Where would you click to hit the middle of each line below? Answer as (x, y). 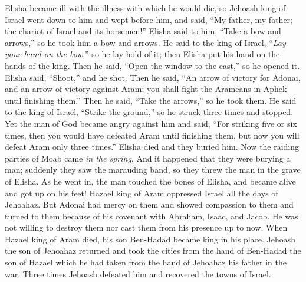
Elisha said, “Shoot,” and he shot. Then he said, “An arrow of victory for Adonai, (153, 77)
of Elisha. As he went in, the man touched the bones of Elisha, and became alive (150, 181)
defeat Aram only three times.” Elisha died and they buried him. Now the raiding (152, 147)
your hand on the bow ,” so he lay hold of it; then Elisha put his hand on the (142, 54)
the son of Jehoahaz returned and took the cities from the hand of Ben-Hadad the (153, 250)
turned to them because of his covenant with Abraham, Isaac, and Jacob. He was (152, 216)
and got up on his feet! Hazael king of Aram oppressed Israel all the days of (142, 193)
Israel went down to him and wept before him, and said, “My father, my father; (149, 19)
